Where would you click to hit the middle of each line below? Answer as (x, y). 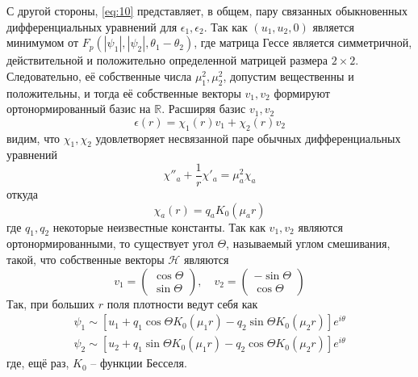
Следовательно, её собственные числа (99, 75)
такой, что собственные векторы (86, 259)
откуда (22, 194)
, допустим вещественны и (288, 75)
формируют (302, 92)
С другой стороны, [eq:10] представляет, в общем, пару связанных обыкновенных (207, 10)
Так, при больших (51, 303)
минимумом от (43, 42)
